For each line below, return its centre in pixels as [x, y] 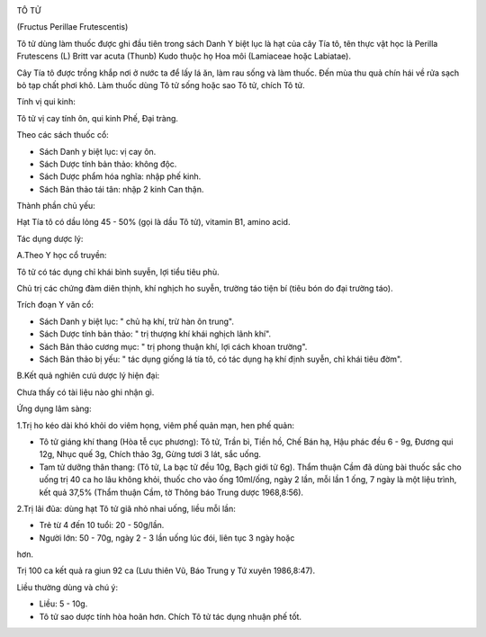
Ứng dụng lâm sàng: [54, 408]
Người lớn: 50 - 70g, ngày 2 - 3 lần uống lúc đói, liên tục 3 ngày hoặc [167, 538]
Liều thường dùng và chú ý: [67, 587]
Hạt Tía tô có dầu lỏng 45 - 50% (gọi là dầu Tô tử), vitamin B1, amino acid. [153, 222]
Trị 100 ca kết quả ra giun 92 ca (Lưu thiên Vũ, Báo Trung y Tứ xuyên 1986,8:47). [166, 570]
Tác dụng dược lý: [50, 238]
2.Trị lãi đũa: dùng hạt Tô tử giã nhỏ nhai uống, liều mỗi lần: [126, 508]
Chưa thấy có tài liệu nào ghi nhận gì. [85, 392]
